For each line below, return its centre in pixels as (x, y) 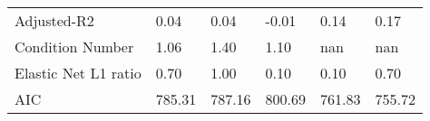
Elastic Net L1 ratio (78, 73)
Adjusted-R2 (54, 20)
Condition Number (74, 47)
